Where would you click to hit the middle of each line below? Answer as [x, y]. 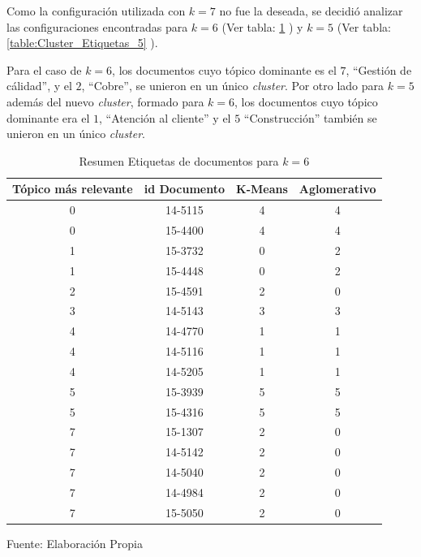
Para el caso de [44, 69]
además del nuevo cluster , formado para [105, 101]
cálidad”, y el [39, 86]
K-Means [262, 189]
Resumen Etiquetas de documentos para [179, 160]
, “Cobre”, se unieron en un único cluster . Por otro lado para [233, 86]
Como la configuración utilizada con [96, 11]
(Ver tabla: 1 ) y [262, 26]
